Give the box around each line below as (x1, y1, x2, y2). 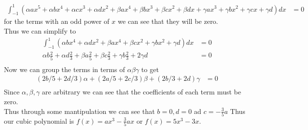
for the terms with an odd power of (4, 16, 110, 26)
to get (141, 64, 159, 74)
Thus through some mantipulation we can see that (4, 106, 155, 116)
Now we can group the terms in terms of (4, 64, 125, 74)
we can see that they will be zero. (117, 16, 219, 26)
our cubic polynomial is (4, 115, 74, 126)
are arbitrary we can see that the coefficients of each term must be (42, 87, 241, 97)
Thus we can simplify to (4, 25, 76, 36)
